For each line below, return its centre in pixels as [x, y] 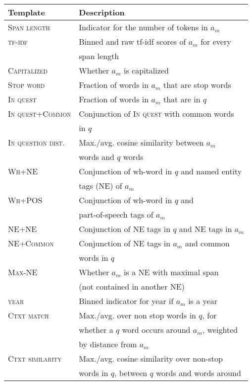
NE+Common [31, 243]
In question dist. [36, 142]
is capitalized [146, 70]
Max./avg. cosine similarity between [141, 142]
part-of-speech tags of [116, 214]
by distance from [108, 344]
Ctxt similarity [35, 358]
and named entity [211, 171]
